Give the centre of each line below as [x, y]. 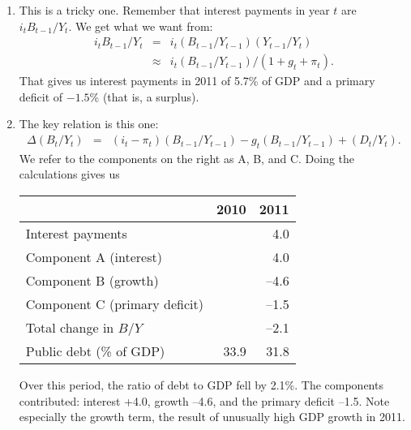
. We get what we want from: [141, 26]
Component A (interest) [94, 257]
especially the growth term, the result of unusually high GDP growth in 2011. [212, 417]
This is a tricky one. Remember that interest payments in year [174, 10]
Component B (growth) [92, 281]
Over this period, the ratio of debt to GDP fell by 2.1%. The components [201, 385]
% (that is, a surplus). [144, 96]
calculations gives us [69, 174]
